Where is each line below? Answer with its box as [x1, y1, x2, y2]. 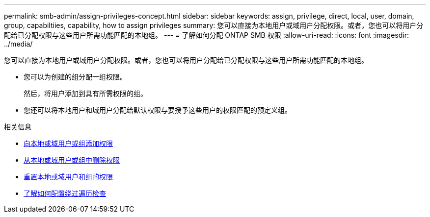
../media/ [4, 40, 33, 48]
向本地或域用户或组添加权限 [24, 139, 113, 147]
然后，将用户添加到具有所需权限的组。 [24, 89, 147, 97]
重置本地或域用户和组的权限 [24, 172, 113, 181]
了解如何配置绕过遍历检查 [24, 189, 106, 197]
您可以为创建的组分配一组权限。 [24, 72, 127, 81]
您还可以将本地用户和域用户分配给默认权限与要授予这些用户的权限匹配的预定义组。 [24, 106, 292, 114]
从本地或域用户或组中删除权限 [24, 156, 120, 164]
